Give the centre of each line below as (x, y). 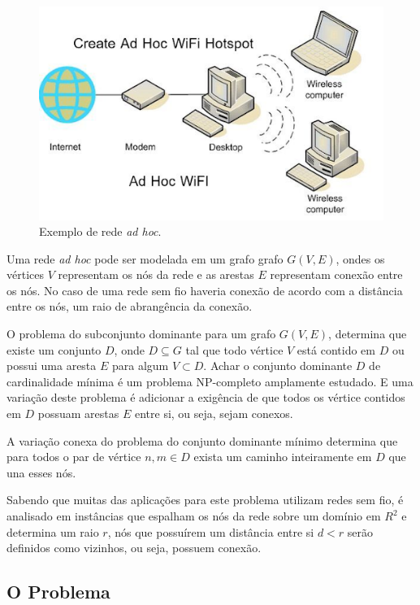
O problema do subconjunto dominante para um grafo (141, 334)
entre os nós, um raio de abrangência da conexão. (130, 306)
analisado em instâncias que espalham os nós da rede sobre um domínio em (194, 516)
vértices (25, 274)
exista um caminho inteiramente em (283, 457)
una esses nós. (41, 472)
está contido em (336, 349)
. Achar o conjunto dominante (278, 366)
